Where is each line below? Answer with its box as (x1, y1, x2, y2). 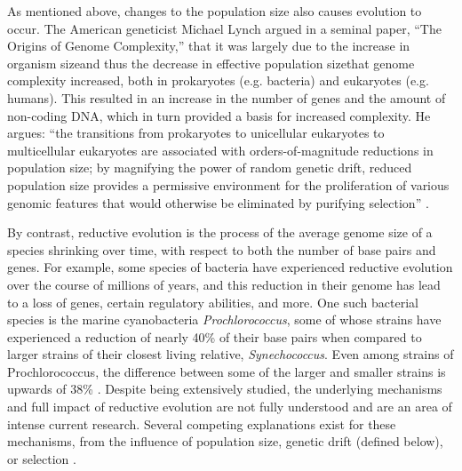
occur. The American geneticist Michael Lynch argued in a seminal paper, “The (7, 19, 442, 37)
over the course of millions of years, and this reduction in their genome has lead (7, 275, 441, 293)
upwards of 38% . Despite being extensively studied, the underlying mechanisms (7, 379, 442, 398)
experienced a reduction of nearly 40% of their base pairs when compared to (7, 327, 422, 346)
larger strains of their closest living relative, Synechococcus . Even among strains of (7, 345, 454, 363)
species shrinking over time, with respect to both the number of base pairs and (7, 240, 436, 259)
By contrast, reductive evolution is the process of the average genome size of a (7, 223, 433, 242)
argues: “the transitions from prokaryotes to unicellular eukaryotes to (7, 124, 385, 142)
